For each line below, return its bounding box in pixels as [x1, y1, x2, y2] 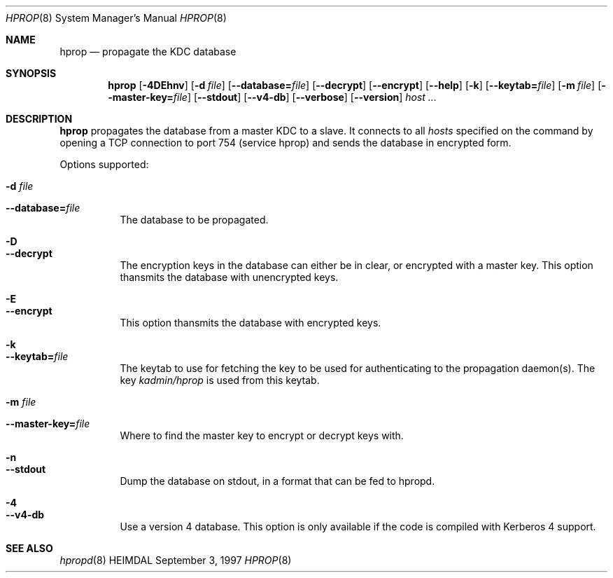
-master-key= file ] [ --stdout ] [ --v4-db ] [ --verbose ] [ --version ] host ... [108, 91, 437, 103]
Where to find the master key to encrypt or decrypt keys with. [120, 429, 404, 441]
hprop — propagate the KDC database [59, 46, 237, 57]
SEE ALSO [6, 542, 53, 554]
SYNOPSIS [6, 67, 57, 79]
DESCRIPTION [6, 113, 73, 125]
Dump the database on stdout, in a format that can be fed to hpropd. [120, 475, 435, 487]
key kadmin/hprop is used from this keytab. [120, 374, 320, 386]
